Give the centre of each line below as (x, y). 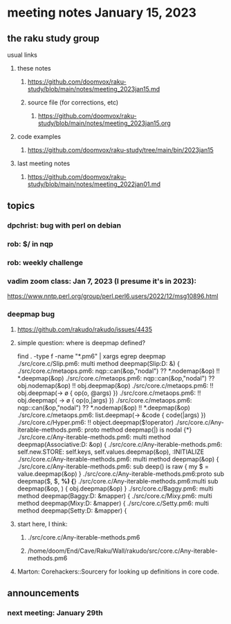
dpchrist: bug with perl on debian (64, 226)
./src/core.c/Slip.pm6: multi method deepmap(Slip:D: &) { (98, 363)
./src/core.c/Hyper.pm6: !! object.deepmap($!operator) (95, 422)
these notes (34, 68)
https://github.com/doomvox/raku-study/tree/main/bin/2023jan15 (120, 150)
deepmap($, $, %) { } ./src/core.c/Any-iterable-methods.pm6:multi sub (118, 481)
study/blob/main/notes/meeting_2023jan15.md (94, 89)
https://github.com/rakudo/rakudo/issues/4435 (85, 329)
